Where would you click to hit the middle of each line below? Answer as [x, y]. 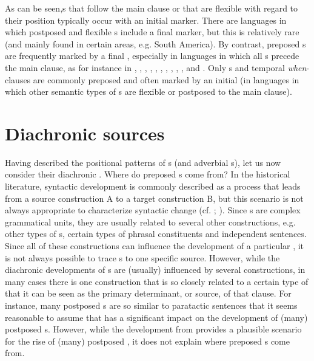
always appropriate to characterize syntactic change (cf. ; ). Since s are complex [153, 210]
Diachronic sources [85, 133]
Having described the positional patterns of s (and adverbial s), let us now [143, 162]
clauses [18, 79]
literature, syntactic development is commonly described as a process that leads [153, 186]
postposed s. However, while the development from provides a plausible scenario [153, 329]
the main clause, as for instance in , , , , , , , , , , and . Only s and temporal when [156, 67]
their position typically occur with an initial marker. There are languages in [146, 20]
